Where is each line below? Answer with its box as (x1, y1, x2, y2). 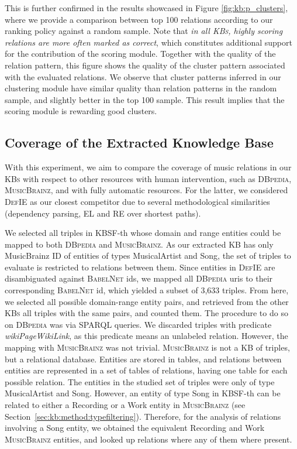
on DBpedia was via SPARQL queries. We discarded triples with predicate (5, 318, 272, 330)
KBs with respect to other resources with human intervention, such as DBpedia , (5, 172, 292, 184)
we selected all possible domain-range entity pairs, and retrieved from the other (5, 295, 289, 307)
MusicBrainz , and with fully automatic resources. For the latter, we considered (5, 184, 288, 196)
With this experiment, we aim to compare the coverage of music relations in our (5, 161, 292, 173)
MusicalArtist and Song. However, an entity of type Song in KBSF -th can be (5, 387, 281, 399)
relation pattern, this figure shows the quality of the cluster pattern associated (5, 59, 285, 71)
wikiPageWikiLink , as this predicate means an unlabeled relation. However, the (5, 330, 288, 342)
